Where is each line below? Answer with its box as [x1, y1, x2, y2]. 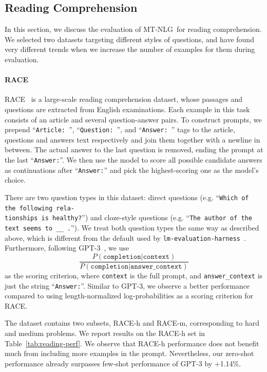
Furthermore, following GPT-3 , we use [5, 242, 129, 253]
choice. [5, 174, 26, 185]
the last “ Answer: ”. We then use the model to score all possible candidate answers [5, 154, 262, 165]
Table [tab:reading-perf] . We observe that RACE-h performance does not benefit [5, 338, 259, 348]
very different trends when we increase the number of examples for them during [5, 44, 255, 55]
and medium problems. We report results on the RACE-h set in [5, 327, 205, 338]
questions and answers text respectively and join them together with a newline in [5, 134, 260, 145]
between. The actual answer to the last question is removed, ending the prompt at [5, 144, 263, 155]
